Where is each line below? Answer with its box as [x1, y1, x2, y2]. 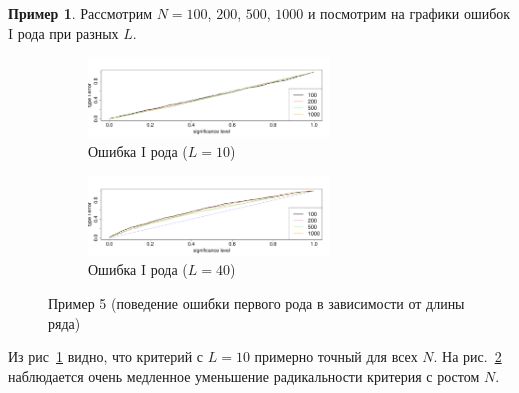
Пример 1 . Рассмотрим [8, 3, 153, 23]
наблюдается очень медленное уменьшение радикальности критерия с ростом [8, 365, 480, 386]
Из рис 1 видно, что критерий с [8, 346, 204, 367]
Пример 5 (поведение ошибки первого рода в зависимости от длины [48, 292, 465, 313]
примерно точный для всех [254, 346, 418, 367]
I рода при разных [8, 22, 119, 43]
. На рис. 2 [433, 346, 502, 367]
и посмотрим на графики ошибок [307, 3, 511, 23]
